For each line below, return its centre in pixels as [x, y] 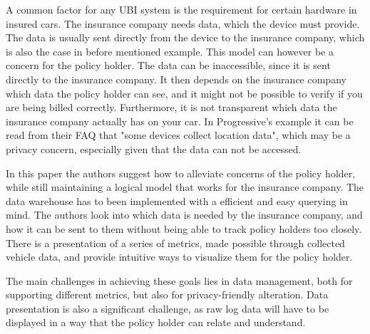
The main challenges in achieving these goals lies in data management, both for [179, 280]
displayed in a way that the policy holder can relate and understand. [156, 322]
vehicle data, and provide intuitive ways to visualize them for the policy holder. [179, 257]
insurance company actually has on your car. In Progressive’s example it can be [180, 121]
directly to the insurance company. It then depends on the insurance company [176, 79]
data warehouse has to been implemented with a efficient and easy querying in [177, 200]
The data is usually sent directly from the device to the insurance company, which [185, 37]
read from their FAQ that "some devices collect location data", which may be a [178, 135]
